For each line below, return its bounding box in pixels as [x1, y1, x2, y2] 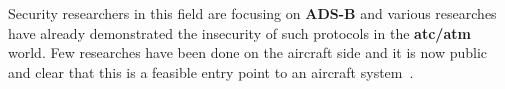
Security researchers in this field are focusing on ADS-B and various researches [8, 3, 497, 23]
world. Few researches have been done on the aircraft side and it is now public [8, 42, 488, 63]
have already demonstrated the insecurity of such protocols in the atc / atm [8, 22, 471, 43]
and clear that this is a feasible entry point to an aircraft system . [8, 61, 414, 82]
